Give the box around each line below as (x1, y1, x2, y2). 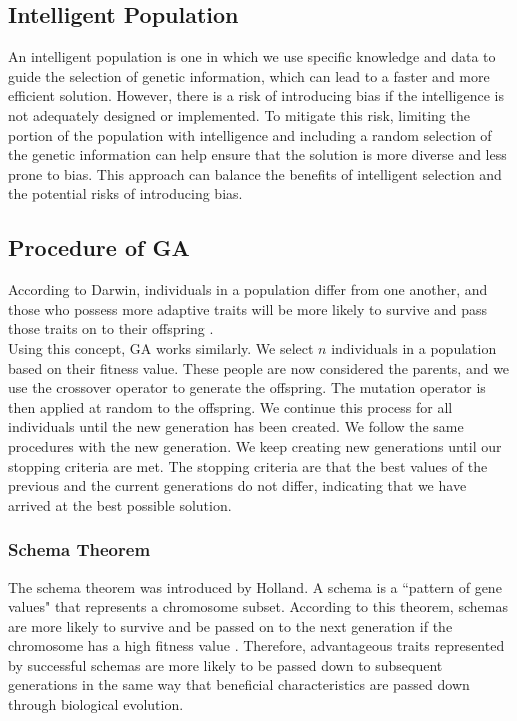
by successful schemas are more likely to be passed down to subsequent (8, 654, 443, 675)
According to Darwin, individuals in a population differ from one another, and (8, 279, 488, 300)
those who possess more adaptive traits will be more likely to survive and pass (8, 298, 488, 319)
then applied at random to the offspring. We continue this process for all (8, 396, 453, 417)
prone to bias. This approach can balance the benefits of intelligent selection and (8, 163, 502, 184)
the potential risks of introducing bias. (8, 183, 243, 204)
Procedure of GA (8, 232, 190, 263)
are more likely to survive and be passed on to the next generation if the (8, 615, 453, 636)
